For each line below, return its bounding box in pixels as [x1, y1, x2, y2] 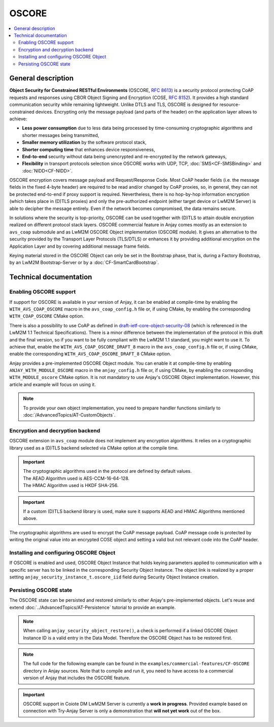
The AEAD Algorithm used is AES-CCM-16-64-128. [23, 475, 129, 481]
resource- [219, 101, 241, 108]
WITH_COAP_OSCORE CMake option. [9, 313, 84, 319]
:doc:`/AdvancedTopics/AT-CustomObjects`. [23, 412, 116, 418]
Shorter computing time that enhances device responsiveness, [22, 146, 155, 152]
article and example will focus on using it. [9, 381, 96, 388]
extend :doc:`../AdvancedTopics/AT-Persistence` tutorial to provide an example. [9, 604, 176, 610]
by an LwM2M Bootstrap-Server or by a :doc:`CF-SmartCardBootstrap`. [9, 259, 159, 266]
